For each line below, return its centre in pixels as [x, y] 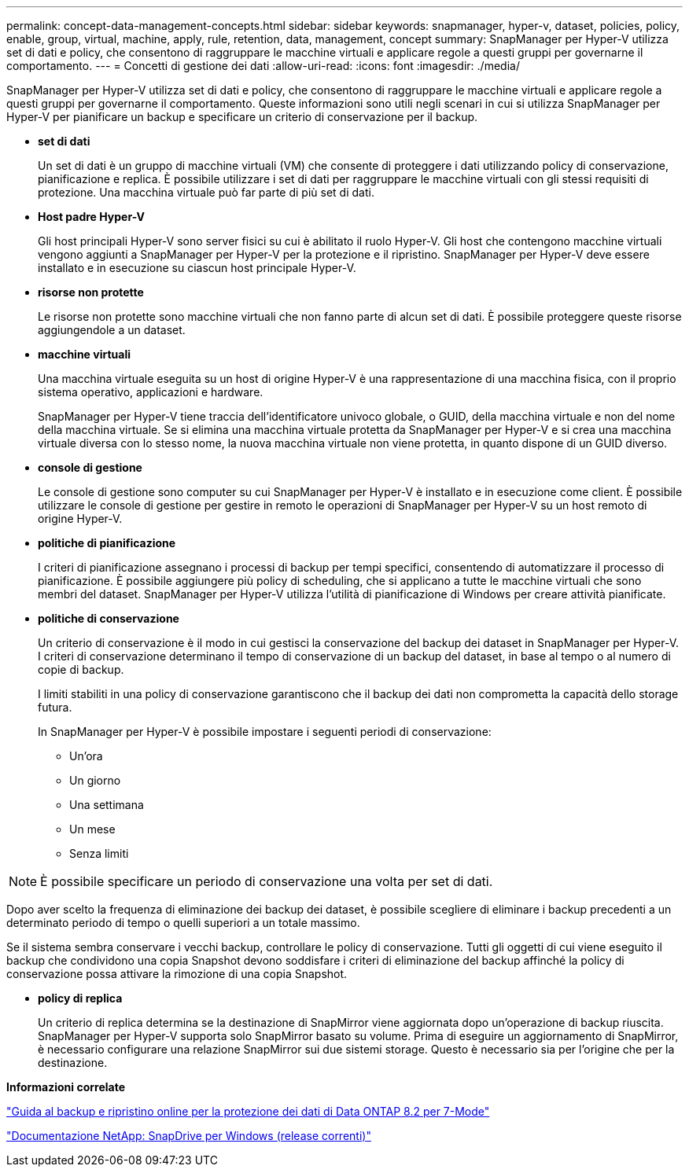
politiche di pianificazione [107, 543]
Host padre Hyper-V [92, 217]
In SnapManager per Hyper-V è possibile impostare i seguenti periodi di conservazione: [265, 732]
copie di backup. [81, 669]
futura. [55, 707]
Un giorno [95, 780]
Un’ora [86, 756]
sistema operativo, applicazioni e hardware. [151, 392]
